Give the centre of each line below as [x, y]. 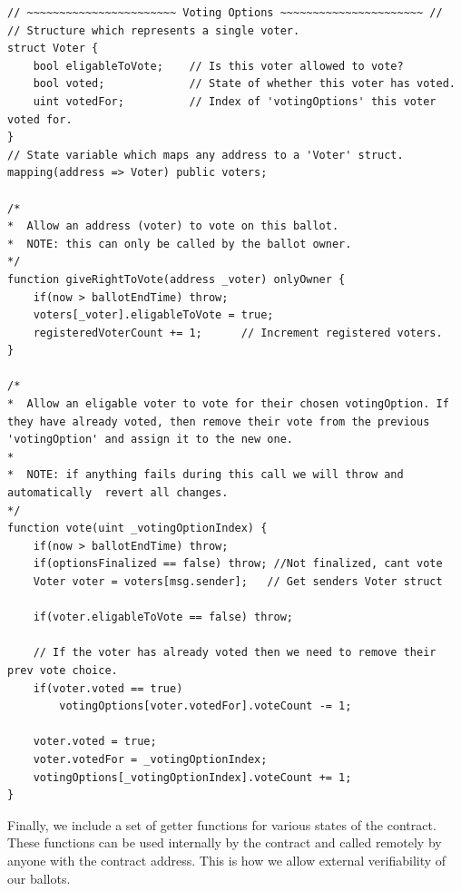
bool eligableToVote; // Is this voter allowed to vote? [218, 66]
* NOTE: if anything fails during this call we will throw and [206, 475]
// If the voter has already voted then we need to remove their [235, 653]
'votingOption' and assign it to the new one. [150, 440]
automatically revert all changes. [118, 493]
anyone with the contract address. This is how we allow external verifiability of [227, 860]
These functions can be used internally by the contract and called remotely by [225, 842]
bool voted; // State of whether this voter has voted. [244, 84]
